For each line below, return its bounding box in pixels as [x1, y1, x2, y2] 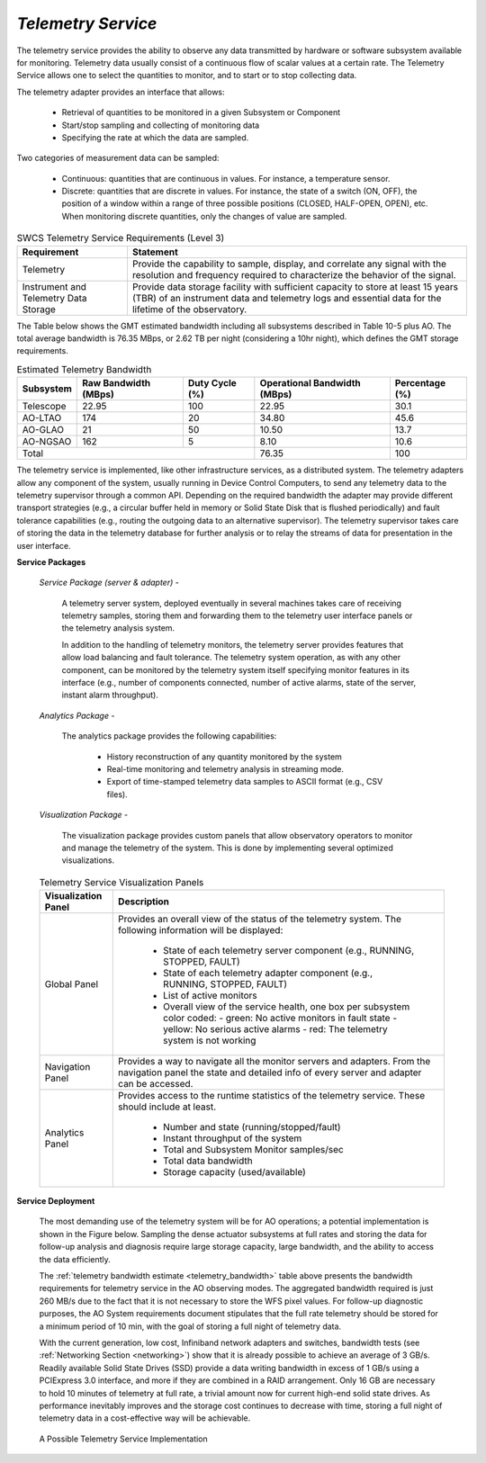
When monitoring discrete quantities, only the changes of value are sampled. [61, 211, 347, 221]
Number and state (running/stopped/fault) [163, 1121, 341, 1134]
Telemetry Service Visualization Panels [39, 875, 204, 888]
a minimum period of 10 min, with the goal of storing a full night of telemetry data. [39, 1321, 342, 1332]
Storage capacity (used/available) [163, 1166, 306, 1179]
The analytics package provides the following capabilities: [61, 731, 277, 741]
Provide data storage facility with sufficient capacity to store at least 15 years [131, 280, 459, 292]
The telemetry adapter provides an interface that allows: [16, 86, 225, 97]
